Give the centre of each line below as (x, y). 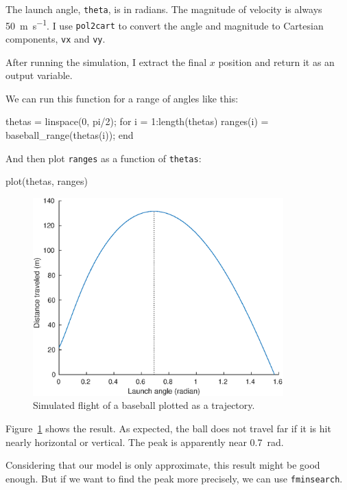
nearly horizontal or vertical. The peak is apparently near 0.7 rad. (145, 442)
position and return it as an (276, 62)
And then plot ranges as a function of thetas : (104, 158)
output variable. (39, 75)
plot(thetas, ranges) (47, 181)
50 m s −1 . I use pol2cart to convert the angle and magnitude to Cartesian (165, 24)
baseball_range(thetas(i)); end (70, 135)
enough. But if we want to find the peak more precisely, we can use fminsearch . (174, 478)
